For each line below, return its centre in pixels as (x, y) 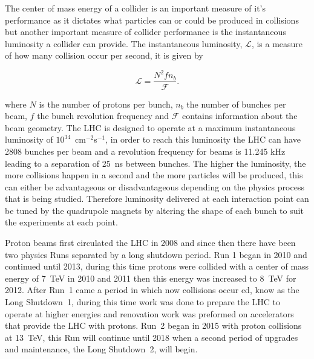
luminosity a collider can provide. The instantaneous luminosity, (124, 43)
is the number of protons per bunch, (106, 104)
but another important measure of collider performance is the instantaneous (146, 32)
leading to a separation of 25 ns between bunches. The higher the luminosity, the (155, 163)
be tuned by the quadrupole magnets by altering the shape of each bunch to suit (154, 210)
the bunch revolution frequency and (103, 116)
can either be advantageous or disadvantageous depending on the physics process (155, 186)
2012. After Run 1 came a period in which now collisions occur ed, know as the (152, 290)
